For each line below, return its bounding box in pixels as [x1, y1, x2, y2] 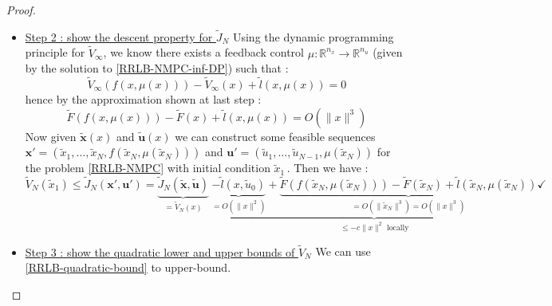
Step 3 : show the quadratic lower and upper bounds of [25, 243, 295, 260]
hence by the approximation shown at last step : [25, 91, 262, 108]
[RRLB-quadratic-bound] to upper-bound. [25, 259, 231, 276]
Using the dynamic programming [232, 28, 394, 45]
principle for [25, 44, 85, 61]
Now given [25, 127, 77, 144]
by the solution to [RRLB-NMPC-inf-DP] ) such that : [25, 60, 289, 76]
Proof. [6, 2, 36, 18]
